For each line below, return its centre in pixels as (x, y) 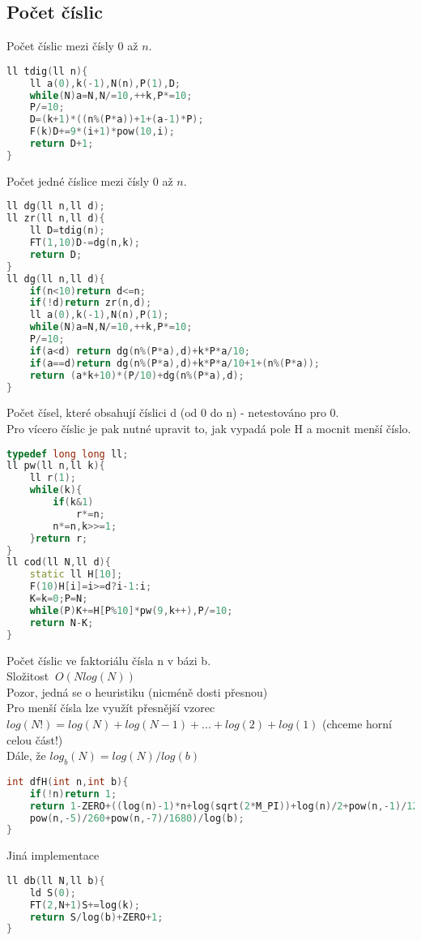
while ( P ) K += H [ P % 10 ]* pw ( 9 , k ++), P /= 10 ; (131, 610)
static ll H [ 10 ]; (76, 575)
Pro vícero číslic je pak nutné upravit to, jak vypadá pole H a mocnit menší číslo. (209, 428)
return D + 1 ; (62, 144)
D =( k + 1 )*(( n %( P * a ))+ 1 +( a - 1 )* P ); (117, 120)
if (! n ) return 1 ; (73, 794)
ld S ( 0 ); (53, 893)
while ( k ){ (56, 490)
